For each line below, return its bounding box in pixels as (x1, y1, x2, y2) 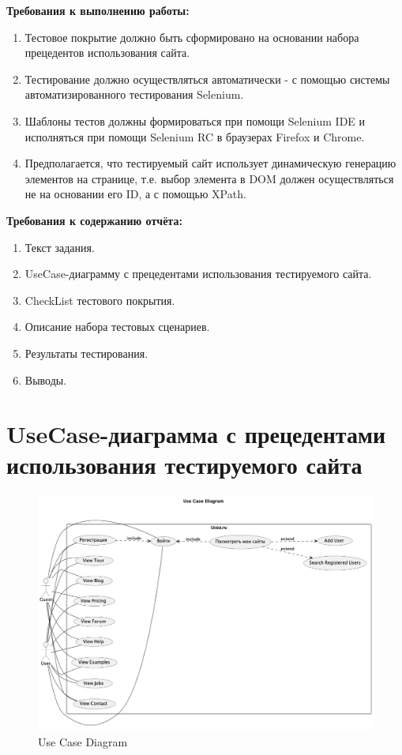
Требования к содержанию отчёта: (6, 212, 182, 228)
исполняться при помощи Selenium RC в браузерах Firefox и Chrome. (24, 128, 365, 145)
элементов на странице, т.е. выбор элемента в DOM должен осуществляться (24, 170, 394, 186)
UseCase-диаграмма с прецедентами (6, 418, 386, 450)
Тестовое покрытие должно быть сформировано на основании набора (24, 28, 359, 45)
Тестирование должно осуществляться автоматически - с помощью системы (24, 70, 390, 87)
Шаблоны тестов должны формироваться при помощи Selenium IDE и (24, 112, 366, 129)
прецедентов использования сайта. (24, 44, 190, 61)
